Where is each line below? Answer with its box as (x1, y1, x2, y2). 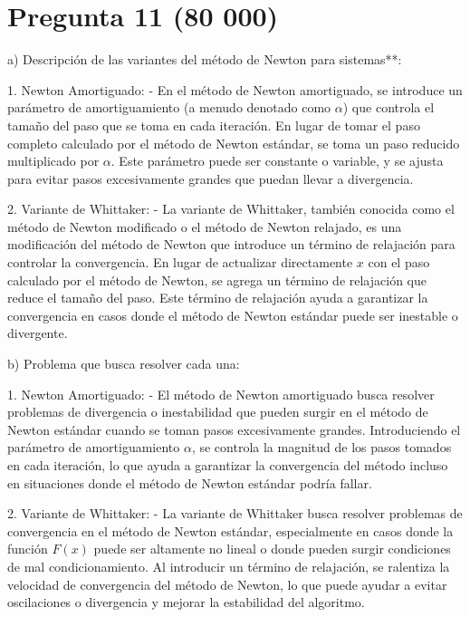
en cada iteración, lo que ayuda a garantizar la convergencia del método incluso (7, 456, 448, 474)
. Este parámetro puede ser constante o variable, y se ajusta (110, 151, 444, 170)
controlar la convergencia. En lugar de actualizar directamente (7, 253, 353, 272)
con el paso (368, 253, 430, 272)
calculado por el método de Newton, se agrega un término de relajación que (7, 270, 427, 289)
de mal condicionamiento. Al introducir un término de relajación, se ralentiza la (7, 556, 450, 575)
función (7, 539, 48, 558)
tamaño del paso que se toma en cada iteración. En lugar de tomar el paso (7, 115, 420, 134)
